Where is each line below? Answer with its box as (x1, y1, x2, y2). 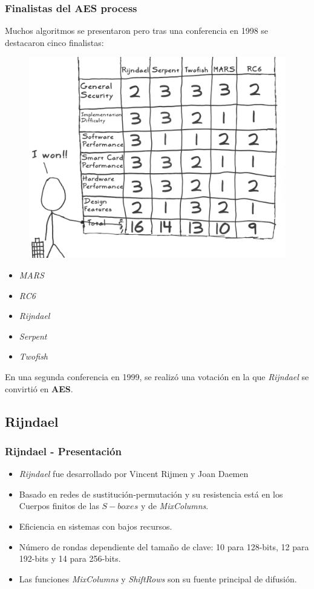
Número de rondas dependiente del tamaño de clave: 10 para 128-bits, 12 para (19, 540, 309, 553)
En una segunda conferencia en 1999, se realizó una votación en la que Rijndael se (5, 370, 309, 383)
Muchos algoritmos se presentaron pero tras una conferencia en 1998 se (5, 24, 269, 37)
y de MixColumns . (140, 499, 209, 512)
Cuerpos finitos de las (19, 499, 99, 512)
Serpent (19, 329, 47, 342)
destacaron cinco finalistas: (5, 36, 104, 48)
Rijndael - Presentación (5, 443, 122, 458)
